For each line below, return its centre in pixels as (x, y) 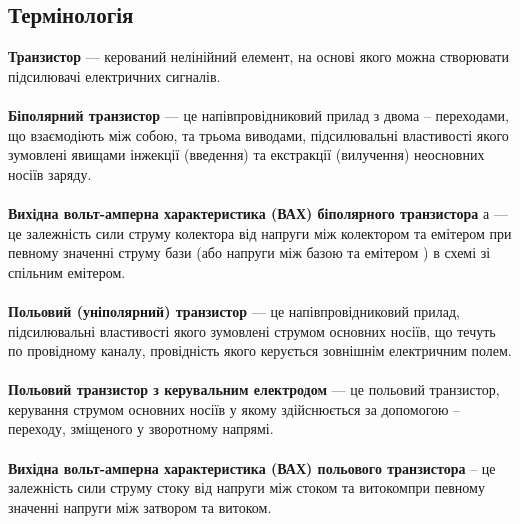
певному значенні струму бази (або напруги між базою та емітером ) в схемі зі (249, 252)
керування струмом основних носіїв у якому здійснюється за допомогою (228, 408)
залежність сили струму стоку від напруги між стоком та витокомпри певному (246, 487)
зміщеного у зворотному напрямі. (172, 428)
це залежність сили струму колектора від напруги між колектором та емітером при (260, 232)
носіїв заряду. (50, 173)
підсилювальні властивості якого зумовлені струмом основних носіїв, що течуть (252, 330)
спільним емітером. (67, 271)
